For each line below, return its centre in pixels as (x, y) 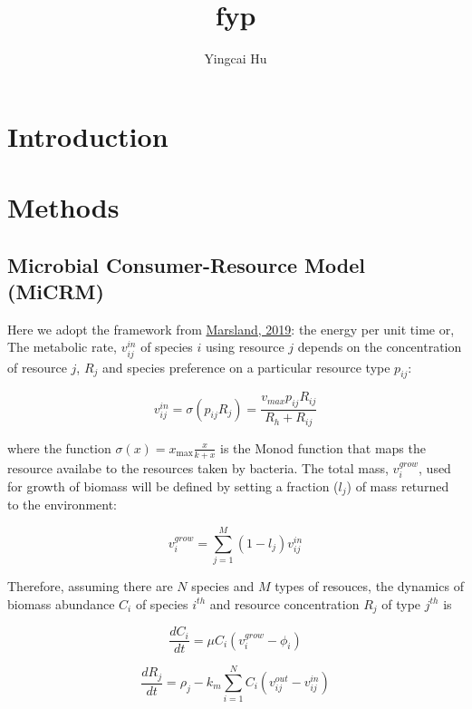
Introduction (88, 136)
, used (435, 467)
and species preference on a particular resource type (246, 367)
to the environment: (62, 505)
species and (223, 586)
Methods (63, 207)
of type (401, 603)
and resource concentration (284, 603)
